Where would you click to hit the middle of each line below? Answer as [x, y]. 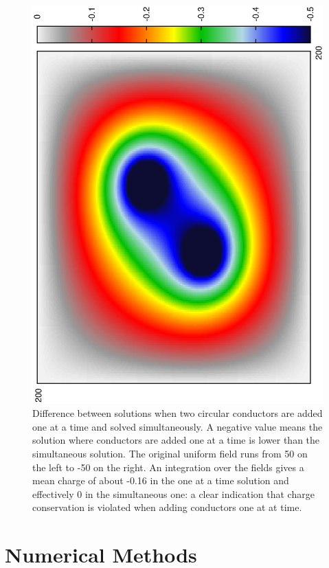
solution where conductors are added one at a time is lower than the [176, 440]
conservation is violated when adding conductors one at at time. [167, 507]
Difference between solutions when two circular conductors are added [178, 413]
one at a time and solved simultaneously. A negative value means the [178, 426]
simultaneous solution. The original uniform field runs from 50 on [170, 454]
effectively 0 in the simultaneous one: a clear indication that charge [173, 493]
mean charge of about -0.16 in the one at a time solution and [161, 480]
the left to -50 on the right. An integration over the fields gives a [168, 467]
